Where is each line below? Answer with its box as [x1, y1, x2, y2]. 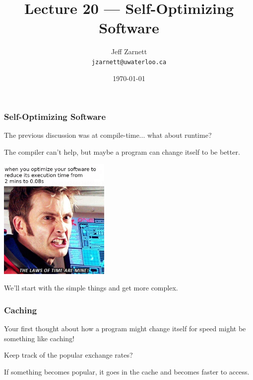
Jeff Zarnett [111, 46, 147, 57]
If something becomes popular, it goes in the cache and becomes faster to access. [4, 367, 250, 377]
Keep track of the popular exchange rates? [4, 350, 133, 360]
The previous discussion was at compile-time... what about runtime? [4, 130, 212, 140]
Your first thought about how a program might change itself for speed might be [4, 323, 246, 334]
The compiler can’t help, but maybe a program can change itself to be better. [4, 147, 240, 157]
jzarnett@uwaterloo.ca [91, 58, 167, 66]
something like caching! [4, 333, 75, 343]
